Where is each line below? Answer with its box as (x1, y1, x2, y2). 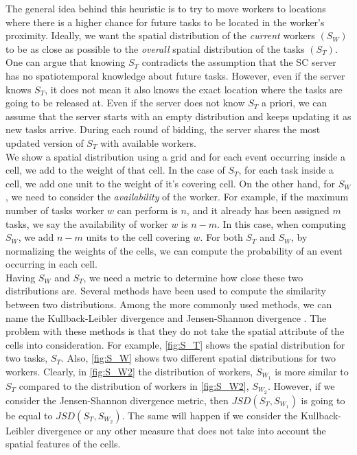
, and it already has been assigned (186, 202, 330, 217)
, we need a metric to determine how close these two (83, 270, 303, 284)
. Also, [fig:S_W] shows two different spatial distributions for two (60, 351, 336, 365)
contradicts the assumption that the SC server (141, 55, 336, 69)
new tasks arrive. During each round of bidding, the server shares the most (5, 122, 321, 137)
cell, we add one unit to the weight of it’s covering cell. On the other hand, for (5, 176, 336, 190)
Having (5, 270, 36, 284)
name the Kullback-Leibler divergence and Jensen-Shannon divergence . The (5, 310, 327, 325)
